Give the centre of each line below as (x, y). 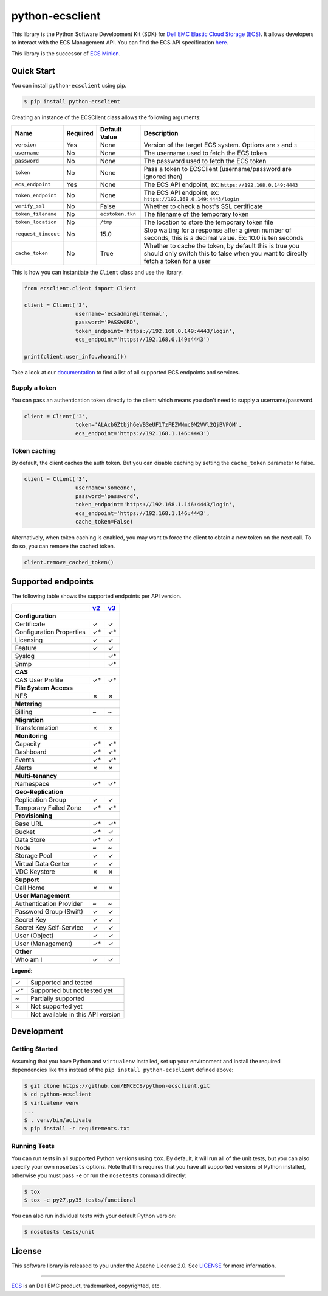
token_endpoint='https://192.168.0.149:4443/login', (155, 331)
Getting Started (34, 1049)
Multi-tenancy (36, 776)
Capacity (28, 744)
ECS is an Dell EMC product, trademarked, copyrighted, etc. (86, 1286)
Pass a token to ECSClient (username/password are (217, 169)
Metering (29, 704)
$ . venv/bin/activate (58, 1120)
